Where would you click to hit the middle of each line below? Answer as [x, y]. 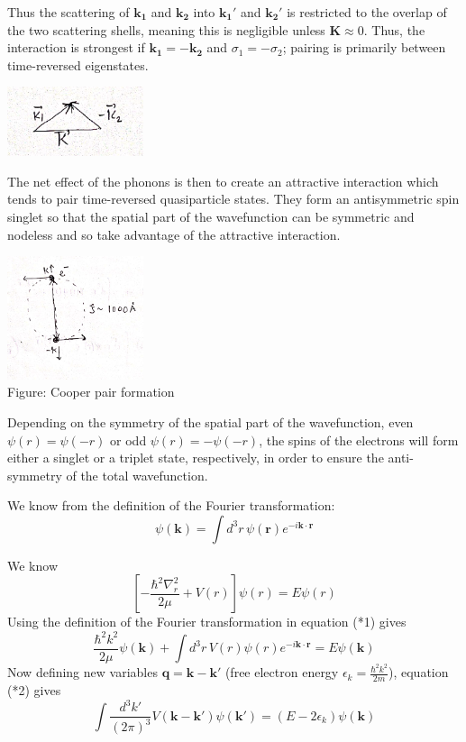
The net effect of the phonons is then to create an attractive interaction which [223, 181]
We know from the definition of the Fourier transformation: [171, 505]
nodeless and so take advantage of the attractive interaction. [174, 234]
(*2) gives [34, 689]
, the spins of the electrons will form [359, 440]
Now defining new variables [82, 672]
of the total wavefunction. [137, 475]
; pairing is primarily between [364, 47]
